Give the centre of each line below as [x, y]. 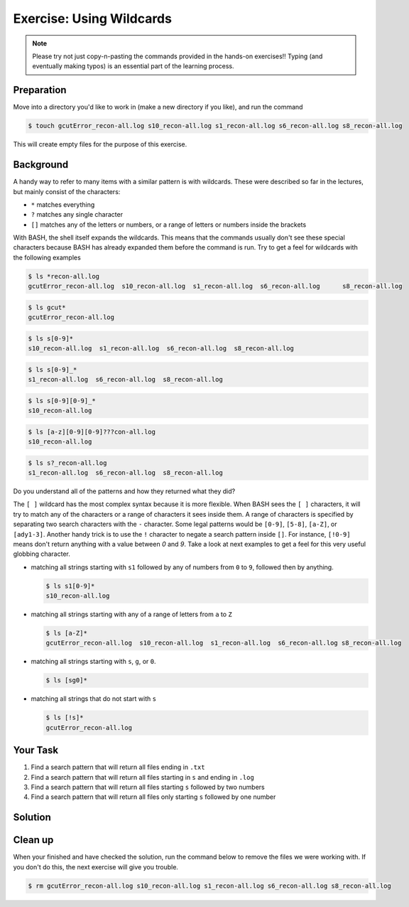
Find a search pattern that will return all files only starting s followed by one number [153, 797]
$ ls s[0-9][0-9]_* [62, 401]
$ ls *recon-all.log [64, 276]
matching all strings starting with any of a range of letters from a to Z [131, 614]
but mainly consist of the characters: [67, 191]
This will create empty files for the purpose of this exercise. [100, 144]
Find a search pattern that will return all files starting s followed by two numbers [148, 787]
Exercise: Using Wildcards [92, 18]
